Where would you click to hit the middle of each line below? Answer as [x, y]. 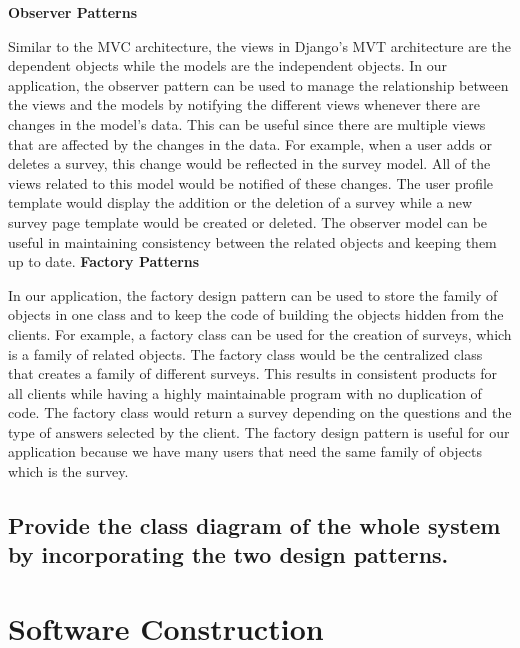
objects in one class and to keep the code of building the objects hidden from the [256, 314]
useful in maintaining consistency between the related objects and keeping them [252, 241]
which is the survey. [68, 471]
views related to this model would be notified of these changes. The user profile [251, 182]
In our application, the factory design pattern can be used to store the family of [253, 294]
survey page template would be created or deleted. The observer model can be [248, 221]
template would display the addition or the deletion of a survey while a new [240, 202]
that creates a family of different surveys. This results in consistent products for [252, 373]
